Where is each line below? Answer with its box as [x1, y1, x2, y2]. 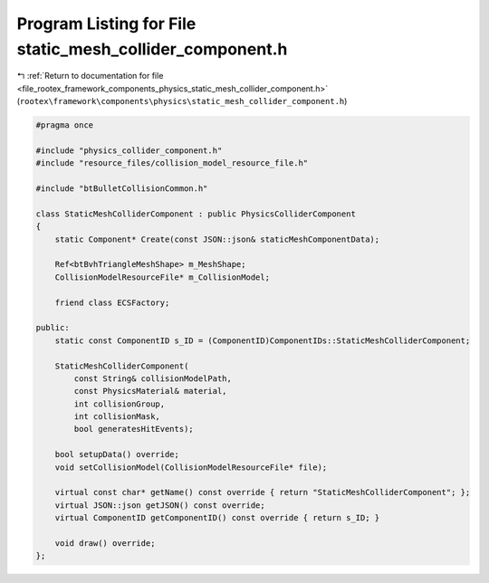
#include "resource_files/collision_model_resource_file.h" [35, 158, 309, 168]
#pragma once [35, 120, 94, 130]
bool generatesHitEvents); [73, 424, 194, 435]
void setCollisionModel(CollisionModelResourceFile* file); [54, 462, 328, 473]
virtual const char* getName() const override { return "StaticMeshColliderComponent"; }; [54, 487, 471, 498]
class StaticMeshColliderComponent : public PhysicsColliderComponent [35, 208, 357, 219]
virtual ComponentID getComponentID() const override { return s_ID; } [54, 512, 380, 523]
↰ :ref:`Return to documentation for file [16, 71, 164, 81]
